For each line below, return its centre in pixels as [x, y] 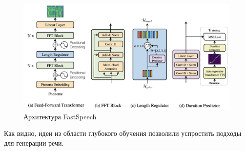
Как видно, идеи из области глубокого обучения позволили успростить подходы [123, 133]
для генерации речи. [34, 142]
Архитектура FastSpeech [60, 117]
